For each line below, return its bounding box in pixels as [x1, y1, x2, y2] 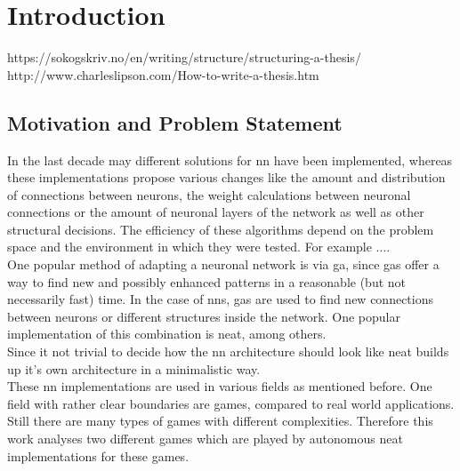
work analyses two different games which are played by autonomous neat [7, 429, 403, 448]
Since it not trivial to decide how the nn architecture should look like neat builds [7, 342, 449, 361]
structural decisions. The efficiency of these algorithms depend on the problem [7, 220, 434, 238]
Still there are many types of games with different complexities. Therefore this [7, 411, 433, 430]
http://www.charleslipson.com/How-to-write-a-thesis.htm [7, 65, 319, 84]
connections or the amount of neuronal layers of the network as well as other [7, 203, 424, 221]
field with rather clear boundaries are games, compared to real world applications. [7, 394, 455, 412]
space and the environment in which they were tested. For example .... [7, 237, 391, 256]
